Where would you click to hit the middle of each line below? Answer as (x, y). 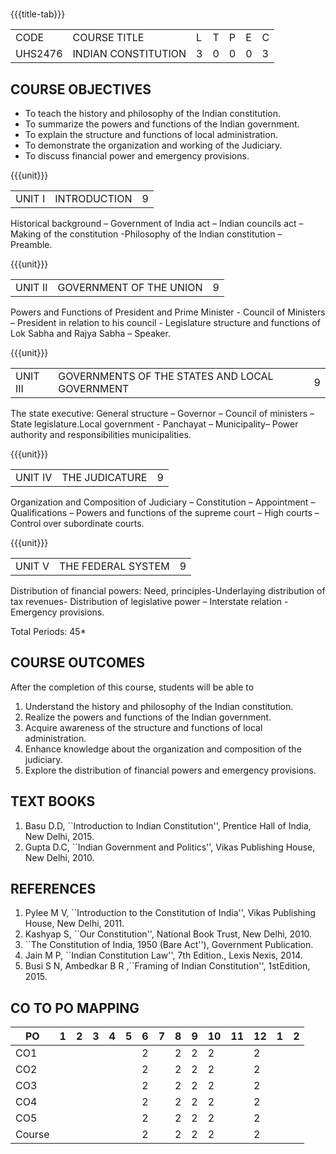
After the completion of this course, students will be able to (132, 687)
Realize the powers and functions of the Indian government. (148, 717)
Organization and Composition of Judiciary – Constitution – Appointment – (163, 502)
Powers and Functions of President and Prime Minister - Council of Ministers (168, 312)
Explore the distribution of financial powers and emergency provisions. (170, 770)
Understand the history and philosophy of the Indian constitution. (159, 706)
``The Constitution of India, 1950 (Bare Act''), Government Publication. (169, 945)
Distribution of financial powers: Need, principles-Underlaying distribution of (168, 591)
